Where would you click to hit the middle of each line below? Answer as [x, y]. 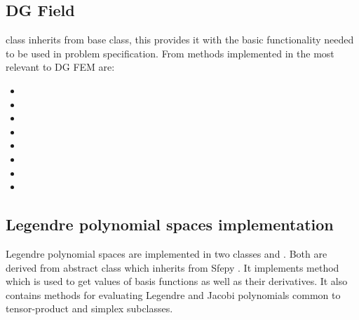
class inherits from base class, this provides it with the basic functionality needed [180, 40]
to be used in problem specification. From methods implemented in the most [170, 53]
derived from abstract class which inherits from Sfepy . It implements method [172, 267]
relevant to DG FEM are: [60, 67]
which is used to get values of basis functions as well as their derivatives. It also [177, 281]
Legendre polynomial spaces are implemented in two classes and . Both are [167, 253]
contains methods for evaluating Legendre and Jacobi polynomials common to [173, 294]
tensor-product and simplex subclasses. [89, 308]
